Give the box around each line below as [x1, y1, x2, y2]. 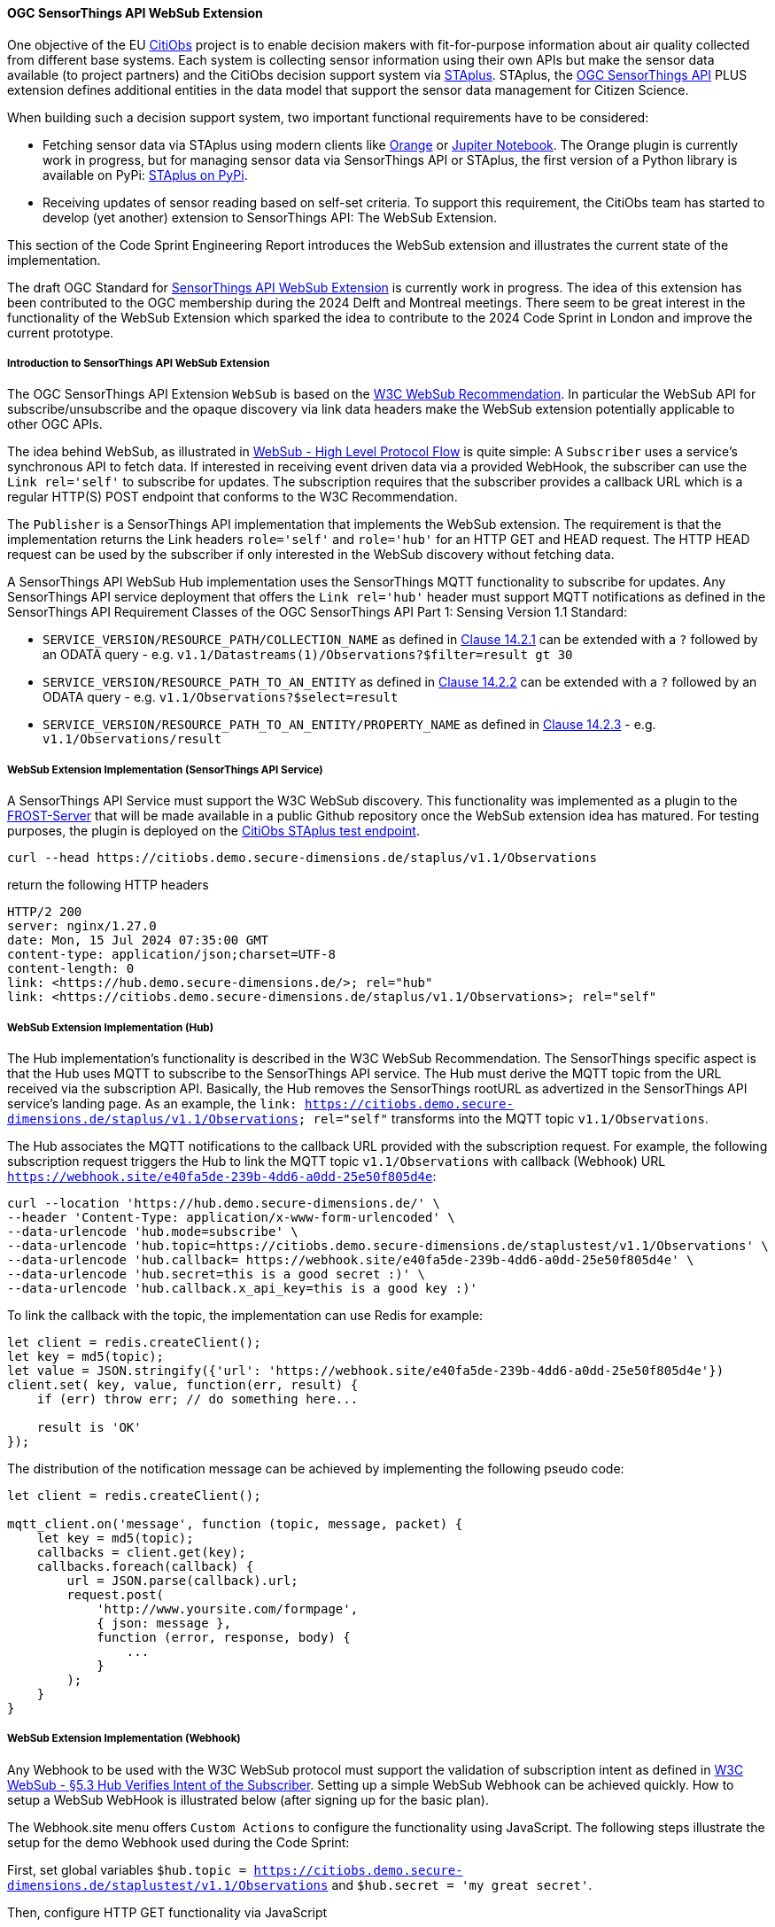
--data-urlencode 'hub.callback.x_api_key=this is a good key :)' [7, 1280, 478, 1295]
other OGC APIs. [7, 416, 103, 432]
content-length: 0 [7, 961, 135, 976]
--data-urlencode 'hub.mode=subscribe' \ [7, 1224, 298, 1239]
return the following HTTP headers [7, 877, 209, 893]
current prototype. [7, 324, 114, 340]
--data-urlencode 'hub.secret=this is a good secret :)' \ [7, 1266, 426, 1281]
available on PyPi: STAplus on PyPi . [43, 167, 248, 183]
